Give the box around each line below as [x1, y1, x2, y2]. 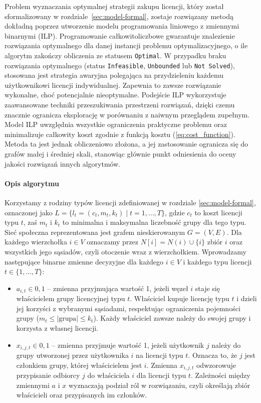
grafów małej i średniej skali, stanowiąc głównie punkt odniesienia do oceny [5, 149, 236, 159]
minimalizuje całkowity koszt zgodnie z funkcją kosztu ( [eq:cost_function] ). [5, 128, 235, 139]
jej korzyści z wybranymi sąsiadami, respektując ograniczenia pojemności [16, 303, 240, 313]
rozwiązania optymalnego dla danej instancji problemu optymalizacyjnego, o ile [5, 40, 248, 51]
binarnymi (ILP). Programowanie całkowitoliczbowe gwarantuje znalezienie [5, 30, 235, 41]
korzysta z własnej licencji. [16, 323, 98, 333]
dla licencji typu [136, 370, 186, 380]
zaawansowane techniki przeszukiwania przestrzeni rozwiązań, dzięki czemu [5, 99, 235, 110]
